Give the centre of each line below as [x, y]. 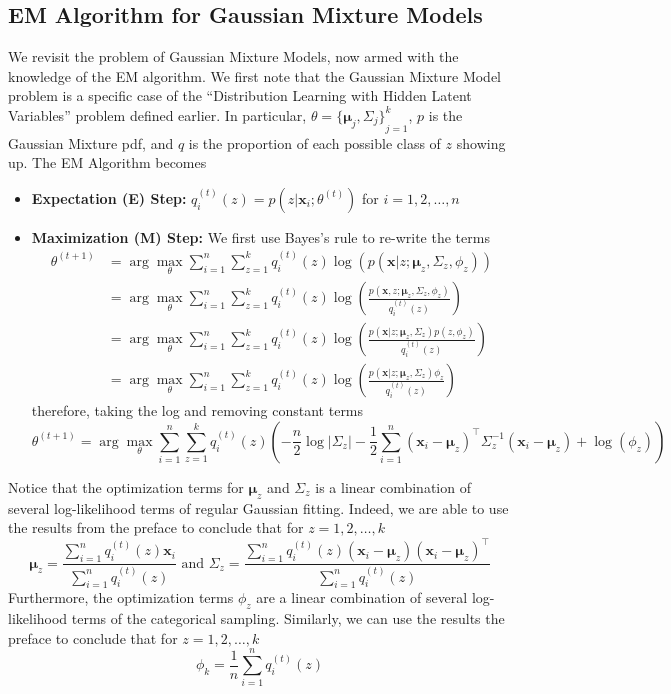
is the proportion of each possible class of [314, 142]
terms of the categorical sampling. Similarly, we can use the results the [288, 618]
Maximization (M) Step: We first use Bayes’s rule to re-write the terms [260, 236]
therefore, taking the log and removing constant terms [197, 410]
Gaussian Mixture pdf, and [91, 142]
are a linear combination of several [362, 597]
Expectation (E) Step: [109, 197]
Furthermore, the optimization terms [121, 597]
